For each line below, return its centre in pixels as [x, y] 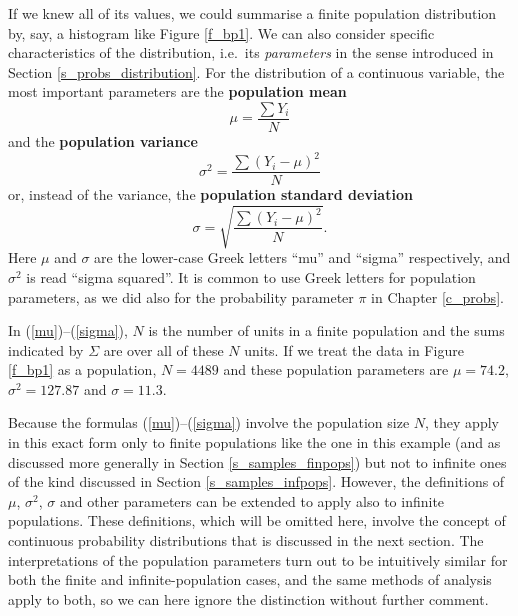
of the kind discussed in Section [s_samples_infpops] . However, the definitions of [256, 481]
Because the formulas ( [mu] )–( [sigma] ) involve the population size [209, 422]
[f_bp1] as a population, [82, 369]
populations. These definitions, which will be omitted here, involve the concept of [257, 520]
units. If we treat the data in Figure [354, 349]
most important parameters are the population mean [177, 91]
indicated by [46, 349]
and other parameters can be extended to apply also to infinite [252, 500]
